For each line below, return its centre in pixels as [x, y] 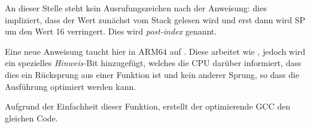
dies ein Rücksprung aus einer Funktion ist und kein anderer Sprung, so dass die [152, 74]
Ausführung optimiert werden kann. [71, 86]
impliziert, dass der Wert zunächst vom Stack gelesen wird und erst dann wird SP [155, 19]
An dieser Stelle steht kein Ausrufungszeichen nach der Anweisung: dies [136, 8]
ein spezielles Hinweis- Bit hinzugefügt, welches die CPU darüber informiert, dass [153, 63]
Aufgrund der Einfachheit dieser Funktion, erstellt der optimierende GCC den [148, 106]
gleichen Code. [31, 118]
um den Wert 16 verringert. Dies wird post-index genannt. [111, 31]
